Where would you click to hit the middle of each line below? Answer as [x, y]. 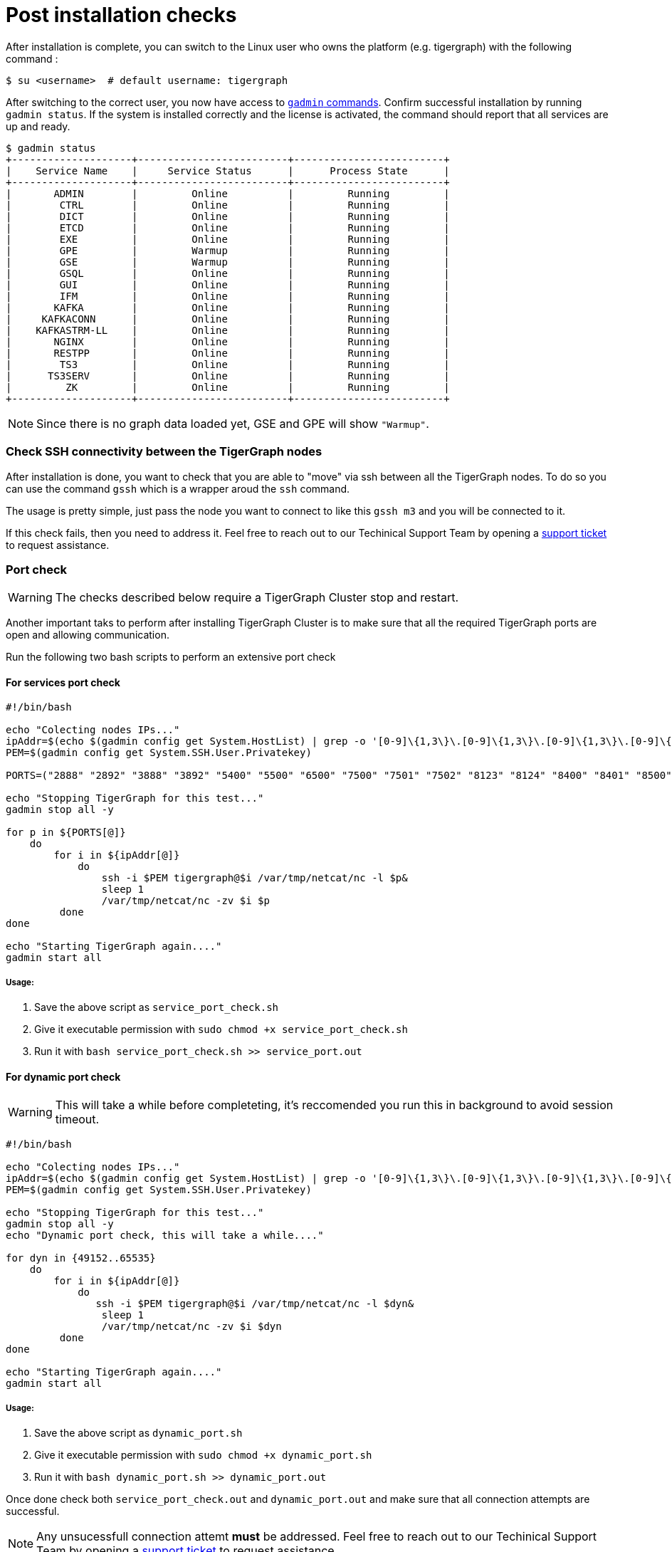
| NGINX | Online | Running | [228, 341]
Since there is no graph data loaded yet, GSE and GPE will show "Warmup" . [233, 423]
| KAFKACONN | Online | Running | [228, 319]
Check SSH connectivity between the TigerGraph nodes [164, 452]
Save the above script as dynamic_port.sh [138, 1433]
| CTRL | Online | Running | [228, 205]
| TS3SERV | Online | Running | [228, 376]
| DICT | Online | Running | [228, 216]
